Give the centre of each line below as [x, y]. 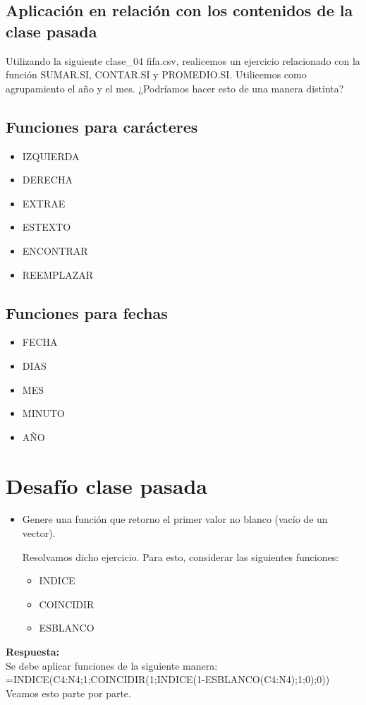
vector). [39, 533]
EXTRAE [44, 203]
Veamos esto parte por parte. [68, 693]
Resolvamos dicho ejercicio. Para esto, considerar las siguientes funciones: [181, 556]
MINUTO [43, 413]
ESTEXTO [47, 227]
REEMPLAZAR [58, 274]
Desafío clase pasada [106, 485]
